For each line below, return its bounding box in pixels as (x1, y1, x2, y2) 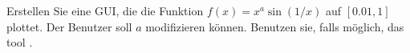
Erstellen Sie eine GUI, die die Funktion (6, 2, 204, 18)
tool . (6, 34, 33, 51)
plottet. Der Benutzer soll (6, 18, 132, 35)
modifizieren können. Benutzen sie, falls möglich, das (145, 18, 404, 35)
